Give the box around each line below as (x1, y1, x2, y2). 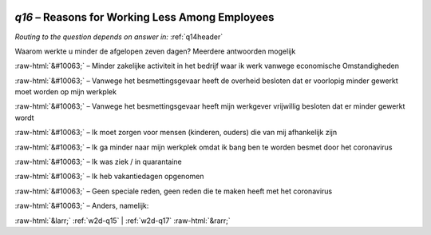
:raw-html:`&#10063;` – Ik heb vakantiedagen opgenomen (14, 172, 204, 181)
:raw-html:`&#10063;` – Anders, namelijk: (14, 201, 149, 211)
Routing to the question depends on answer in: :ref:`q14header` (14, 32, 223, 42)
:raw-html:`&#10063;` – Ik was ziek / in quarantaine (14, 157, 183, 167)
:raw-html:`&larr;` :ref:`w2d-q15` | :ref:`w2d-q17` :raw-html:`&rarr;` (14, 216, 231, 225)
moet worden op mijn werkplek (14, 87, 117, 97)
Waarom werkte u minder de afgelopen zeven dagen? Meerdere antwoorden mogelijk (14, 46, 296, 56)
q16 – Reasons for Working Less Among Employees (14, 10, 275, 24)
